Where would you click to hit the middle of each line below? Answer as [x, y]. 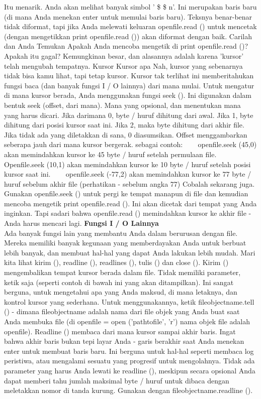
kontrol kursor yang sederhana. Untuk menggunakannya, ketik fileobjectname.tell [129, 301]
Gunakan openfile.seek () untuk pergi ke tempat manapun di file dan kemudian [126, 193]
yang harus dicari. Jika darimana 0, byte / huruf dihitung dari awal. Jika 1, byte [129, 115]
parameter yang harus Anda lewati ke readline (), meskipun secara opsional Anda [130, 370]
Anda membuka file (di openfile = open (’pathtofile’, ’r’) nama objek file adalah [127, 321]
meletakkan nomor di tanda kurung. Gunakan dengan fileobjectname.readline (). [128, 390]
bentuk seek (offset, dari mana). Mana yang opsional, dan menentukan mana [122, 105]
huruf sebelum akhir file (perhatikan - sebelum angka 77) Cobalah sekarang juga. [129, 183]
